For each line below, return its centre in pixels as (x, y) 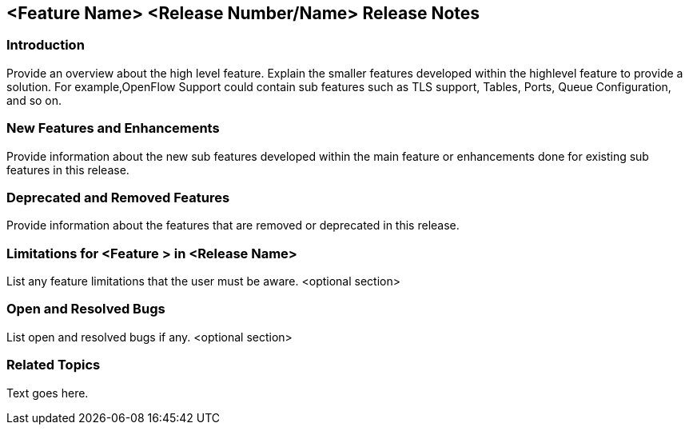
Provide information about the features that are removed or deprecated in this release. (233, 225)
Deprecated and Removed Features (118, 197)
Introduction (46, 45)
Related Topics (54, 365)
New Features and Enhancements (113, 128)
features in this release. (68, 170)
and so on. (34, 100)
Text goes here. (48, 393)
